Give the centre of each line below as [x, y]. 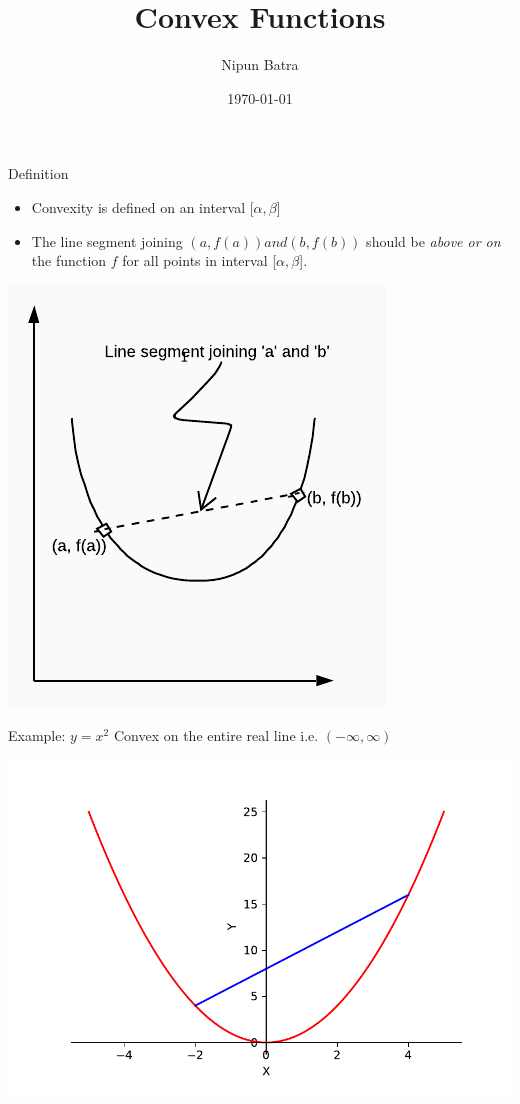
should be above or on [433, 240]
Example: [37, 735]
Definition [38, 173]
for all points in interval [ [199, 260]
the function [69, 260]
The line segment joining [107, 240]
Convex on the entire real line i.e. [216, 735]
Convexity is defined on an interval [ [142, 206]
